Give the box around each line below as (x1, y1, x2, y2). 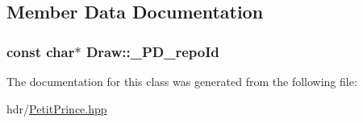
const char (6, 41, 75, 61)
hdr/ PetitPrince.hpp (6, 100, 107, 117)
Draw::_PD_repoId (86, 41, 219, 61)
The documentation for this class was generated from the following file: (6, 73, 357, 89)
